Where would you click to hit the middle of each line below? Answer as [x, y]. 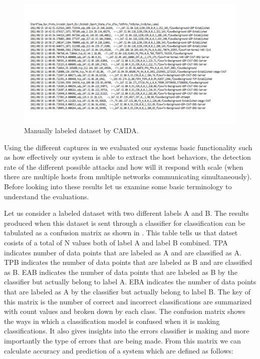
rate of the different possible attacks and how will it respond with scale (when [124, 166]
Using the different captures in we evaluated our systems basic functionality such [128, 147]
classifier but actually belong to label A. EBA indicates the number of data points [130, 282]
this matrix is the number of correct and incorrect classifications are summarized [128, 301]
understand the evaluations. [47, 196]
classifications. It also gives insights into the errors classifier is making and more [127, 331]
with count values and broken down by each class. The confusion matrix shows [125, 311]
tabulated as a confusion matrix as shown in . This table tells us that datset [121, 233]
